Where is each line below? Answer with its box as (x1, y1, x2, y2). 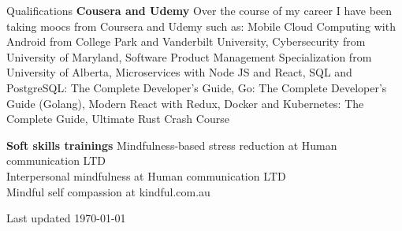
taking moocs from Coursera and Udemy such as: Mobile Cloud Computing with (6, 17, 396, 34)
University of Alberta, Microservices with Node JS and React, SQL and (6, 64, 352, 80)
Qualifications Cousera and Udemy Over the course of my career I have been (6, 2, 393, 18)
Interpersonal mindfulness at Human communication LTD (6, 167, 286, 184)
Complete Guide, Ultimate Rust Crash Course (6, 110, 229, 127)
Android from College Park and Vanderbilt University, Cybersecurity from (6, 33, 366, 50)
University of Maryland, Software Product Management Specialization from (6, 48, 372, 65)
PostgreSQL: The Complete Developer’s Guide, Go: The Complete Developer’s (6, 79, 387, 95)
